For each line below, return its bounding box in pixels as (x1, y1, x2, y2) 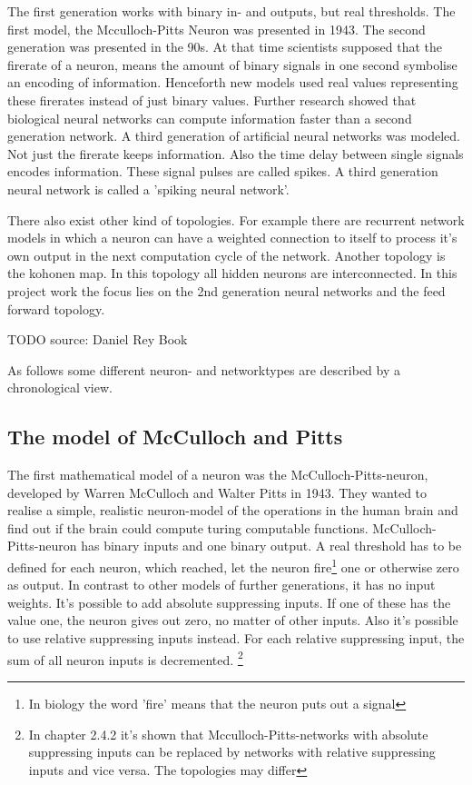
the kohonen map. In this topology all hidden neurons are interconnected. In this (7, 263, 457, 283)
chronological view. (7, 378, 113, 397)
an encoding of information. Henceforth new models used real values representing (7, 73, 458, 92)
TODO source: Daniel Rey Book (7, 330, 188, 349)
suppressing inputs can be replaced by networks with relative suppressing (28, 742, 436, 761)
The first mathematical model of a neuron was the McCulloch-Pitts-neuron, (7, 465, 428, 484)
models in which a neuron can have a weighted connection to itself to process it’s (7, 228, 457, 247)
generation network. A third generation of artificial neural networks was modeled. (7, 126, 460, 145)
